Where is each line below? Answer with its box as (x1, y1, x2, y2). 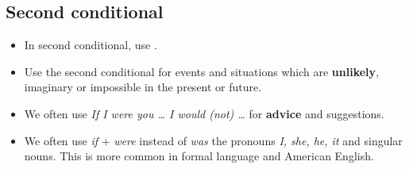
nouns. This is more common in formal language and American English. (24, 148, 374, 164)
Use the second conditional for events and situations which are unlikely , (24, 63, 379, 79)
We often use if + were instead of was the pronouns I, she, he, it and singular (24, 132, 403, 148)
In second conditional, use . (24, 36, 157, 53)
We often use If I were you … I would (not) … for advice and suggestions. (24, 105, 384, 121)
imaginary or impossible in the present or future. (24, 79, 262, 95)
